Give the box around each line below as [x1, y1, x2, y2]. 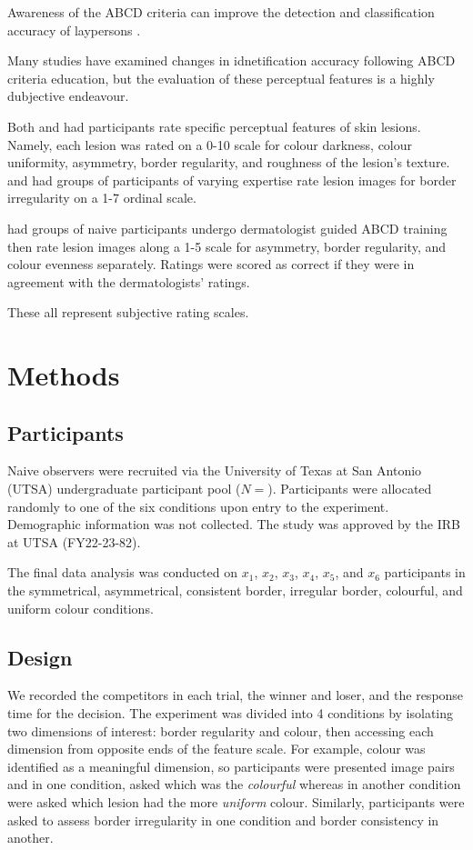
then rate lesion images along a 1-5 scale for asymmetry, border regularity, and [7, 236, 447, 255]
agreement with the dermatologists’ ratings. [7, 272, 250, 291]
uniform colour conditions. [7, 598, 154, 617]
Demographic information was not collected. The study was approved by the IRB [7, 515, 460, 534]
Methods [7, 356, 120, 394]
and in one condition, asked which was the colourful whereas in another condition [7, 775, 461, 794]
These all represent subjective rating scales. [7, 303, 249, 322]
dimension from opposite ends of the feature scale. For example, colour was [7, 739, 426, 758]
